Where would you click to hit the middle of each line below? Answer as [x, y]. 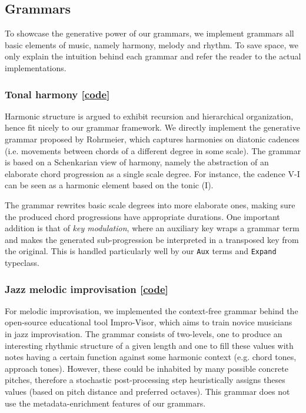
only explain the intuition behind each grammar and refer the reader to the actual [153, 56]
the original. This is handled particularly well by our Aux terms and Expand [141, 251]
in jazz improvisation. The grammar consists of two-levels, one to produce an [144, 333]
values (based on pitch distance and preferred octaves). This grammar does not [147, 391]
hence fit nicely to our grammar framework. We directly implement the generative [152, 127]
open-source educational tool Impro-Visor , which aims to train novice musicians [149, 322]
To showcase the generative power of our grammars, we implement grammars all [149, 33]
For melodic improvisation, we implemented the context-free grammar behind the [152, 310]
